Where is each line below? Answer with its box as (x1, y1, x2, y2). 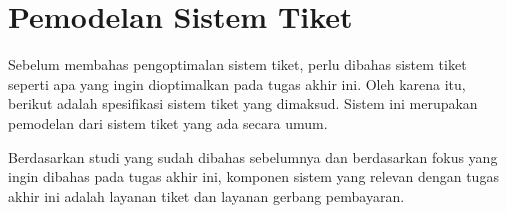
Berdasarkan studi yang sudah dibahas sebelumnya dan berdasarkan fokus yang (8, 146, 498, 167)
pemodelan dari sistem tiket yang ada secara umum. (8, 112, 328, 133)
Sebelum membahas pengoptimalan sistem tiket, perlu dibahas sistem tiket (8, 54, 467, 75)
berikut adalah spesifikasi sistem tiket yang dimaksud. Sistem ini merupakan (8, 93, 478, 114)
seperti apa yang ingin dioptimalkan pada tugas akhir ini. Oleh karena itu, (8, 73, 466, 94)
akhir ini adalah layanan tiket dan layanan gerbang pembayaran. (8, 185, 405, 206)
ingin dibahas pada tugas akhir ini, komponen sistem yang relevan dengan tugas (8, 166, 499, 187)
